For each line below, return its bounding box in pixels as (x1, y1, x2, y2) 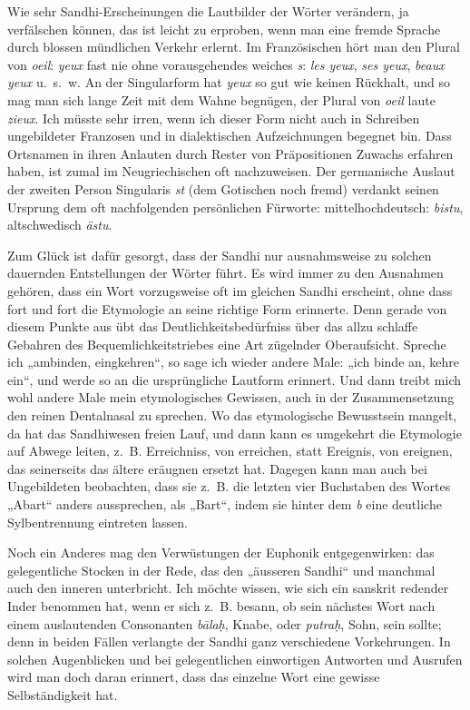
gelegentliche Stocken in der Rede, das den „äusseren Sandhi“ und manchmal (7, 560, 436, 579)
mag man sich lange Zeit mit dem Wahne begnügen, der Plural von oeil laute (7, 90, 436, 109)
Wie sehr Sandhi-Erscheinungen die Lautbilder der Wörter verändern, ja (7, 2, 409, 20)
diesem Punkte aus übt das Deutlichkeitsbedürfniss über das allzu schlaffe (7, 317, 418, 336)
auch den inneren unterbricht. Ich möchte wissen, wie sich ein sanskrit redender (7, 578, 449, 597)
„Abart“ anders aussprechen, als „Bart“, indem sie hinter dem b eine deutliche (7, 495, 442, 514)
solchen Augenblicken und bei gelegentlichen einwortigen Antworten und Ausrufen (7, 649, 463, 668)
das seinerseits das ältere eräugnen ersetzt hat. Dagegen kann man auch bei (7, 459, 427, 478)
